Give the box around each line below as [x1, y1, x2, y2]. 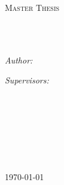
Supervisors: [5, 74, 49, 86]
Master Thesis [5, 1, 60, 13]
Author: [5, 53, 33, 66]
